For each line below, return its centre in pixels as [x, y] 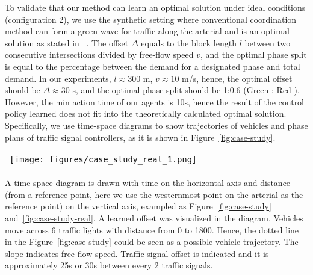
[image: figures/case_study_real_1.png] [103, 160]
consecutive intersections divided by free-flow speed [99, 54]
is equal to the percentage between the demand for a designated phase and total [153, 66]
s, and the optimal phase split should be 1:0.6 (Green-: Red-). [186, 90]
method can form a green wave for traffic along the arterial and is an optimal [147, 31]
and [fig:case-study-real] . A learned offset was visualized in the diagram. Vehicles [154, 218]
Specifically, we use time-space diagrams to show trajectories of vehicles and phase [156, 125]
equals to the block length [189, 42]
